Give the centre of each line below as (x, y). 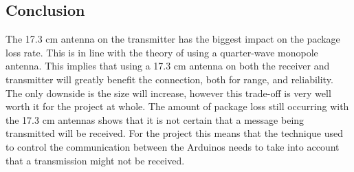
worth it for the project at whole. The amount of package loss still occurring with (177, 106)
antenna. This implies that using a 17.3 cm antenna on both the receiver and (168, 66)
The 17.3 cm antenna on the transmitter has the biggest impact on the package (173, 39)
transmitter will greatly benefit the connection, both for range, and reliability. (169, 79)
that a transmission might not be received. (95, 160)
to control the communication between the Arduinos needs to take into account (173, 146)
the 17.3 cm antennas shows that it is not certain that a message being (155, 119)
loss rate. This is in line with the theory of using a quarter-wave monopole (162, 52)
